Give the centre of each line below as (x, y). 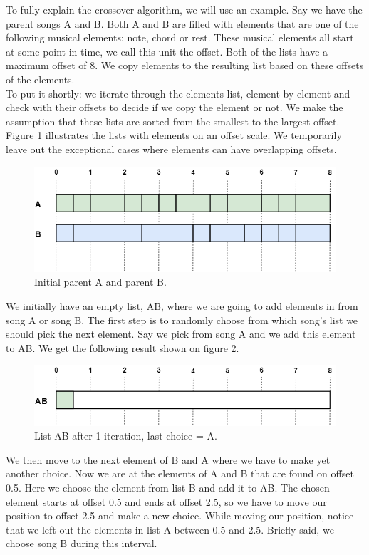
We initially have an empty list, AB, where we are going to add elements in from (182, 306)
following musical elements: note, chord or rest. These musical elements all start (180, 37)
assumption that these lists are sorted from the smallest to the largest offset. (173, 121)
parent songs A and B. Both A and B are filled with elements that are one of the (182, 23)
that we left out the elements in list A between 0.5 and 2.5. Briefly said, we (170, 529)
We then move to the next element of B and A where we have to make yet (168, 459)
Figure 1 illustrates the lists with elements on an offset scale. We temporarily (174, 135)
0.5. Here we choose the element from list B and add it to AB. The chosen (168, 488)
